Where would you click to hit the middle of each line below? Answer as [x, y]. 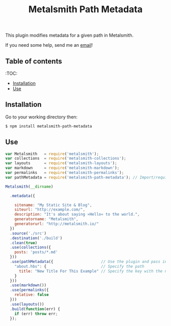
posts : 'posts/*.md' [36, 252]
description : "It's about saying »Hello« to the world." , [77, 215]
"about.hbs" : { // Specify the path [79, 266]
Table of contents [34, 61]
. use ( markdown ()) [28, 285]
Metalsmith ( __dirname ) [29, 187]
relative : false [32, 295]
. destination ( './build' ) [36, 238]
